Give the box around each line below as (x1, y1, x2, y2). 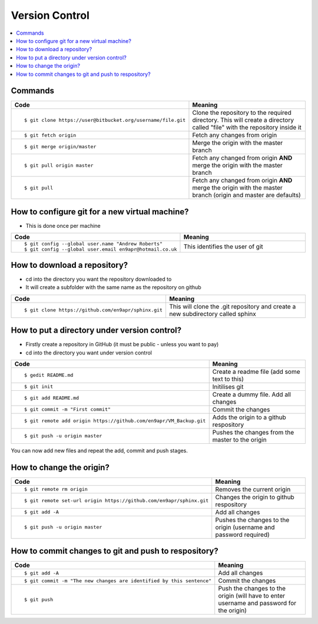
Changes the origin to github (215, 493, 294, 501)
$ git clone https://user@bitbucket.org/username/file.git (24, 117, 186, 123)
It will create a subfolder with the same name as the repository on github (25, 284, 201, 291)
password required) (215, 530, 270, 539)
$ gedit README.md (24, 372, 74, 379)
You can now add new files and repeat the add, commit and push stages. (11, 447, 188, 454)
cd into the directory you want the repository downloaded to (25, 276, 172, 283)
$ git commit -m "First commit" (24, 406, 111, 413)
